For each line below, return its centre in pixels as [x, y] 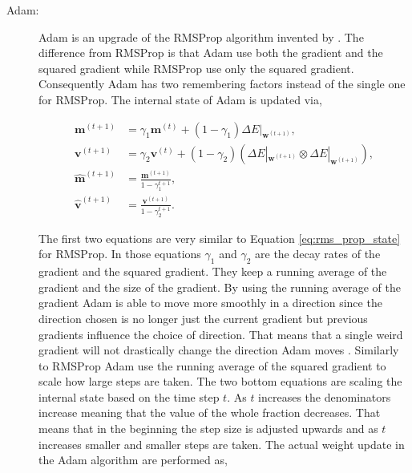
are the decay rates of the [318, 254]
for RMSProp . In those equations [120, 254]
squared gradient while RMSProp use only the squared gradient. [196, 68]
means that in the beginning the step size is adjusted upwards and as [208, 429]
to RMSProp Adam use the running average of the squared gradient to [212, 365]
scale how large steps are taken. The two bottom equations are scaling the [220, 381]
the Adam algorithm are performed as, [133, 460]
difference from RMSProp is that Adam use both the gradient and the [211, 53]
